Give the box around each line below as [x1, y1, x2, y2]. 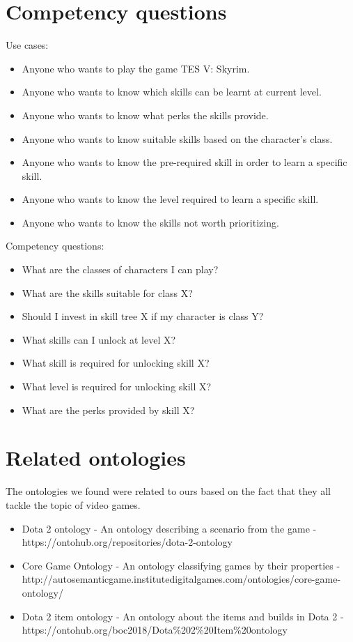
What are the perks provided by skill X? [22, 402, 195, 417]
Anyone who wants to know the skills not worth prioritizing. [22, 215, 279, 229]
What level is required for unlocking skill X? [22, 379, 212, 394]
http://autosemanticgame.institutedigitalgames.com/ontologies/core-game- [22, 572, 341, 586]
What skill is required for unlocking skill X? [22, 356, 210, 370]
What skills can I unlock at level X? [22, 332, 176, 346]
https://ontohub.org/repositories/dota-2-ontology [22, 535, 233, 549]
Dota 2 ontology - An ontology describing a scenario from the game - [22, 521, 317, 535]
